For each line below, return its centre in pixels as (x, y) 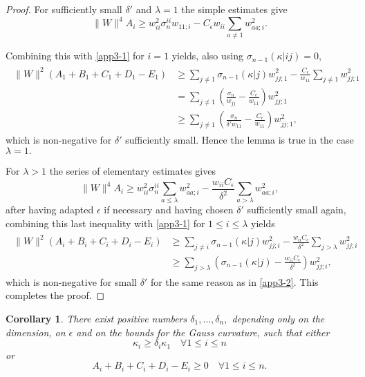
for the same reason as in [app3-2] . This (234, 281)
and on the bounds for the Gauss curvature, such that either (203, 332)
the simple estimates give (234, 9)
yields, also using (207, 56)
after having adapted (50, 210)
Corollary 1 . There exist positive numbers (96, 318)
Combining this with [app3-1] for (75, 56)
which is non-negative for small (71, 281)
